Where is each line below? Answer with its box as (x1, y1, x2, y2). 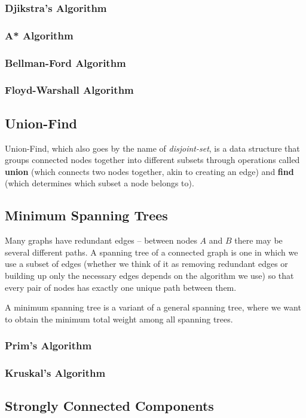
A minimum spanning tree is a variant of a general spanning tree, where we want (5, 301, 301, 314)
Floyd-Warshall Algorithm (5, 82, 134, 97)
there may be (234, 234, 283, 247)
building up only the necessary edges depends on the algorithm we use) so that (5, 269, 294, 281)
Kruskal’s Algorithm (5, 365, 106, 380)
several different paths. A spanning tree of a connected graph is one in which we (5, 245, 298, 258)
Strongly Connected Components (5, 397, 214, 415)
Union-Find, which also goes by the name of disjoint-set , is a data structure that (5, 142, 300, 154)
